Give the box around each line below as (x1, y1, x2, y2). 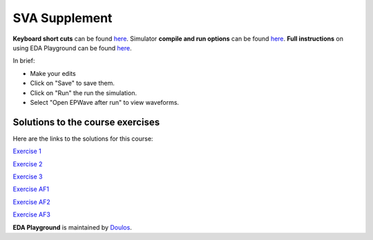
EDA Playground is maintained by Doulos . (12, 223, 133, 231)
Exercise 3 (12, 172, 43, 181)
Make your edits (30, 69, 76, 77)
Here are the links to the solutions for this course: (12, 134, 153, 143)
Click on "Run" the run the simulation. (30, 88, 137, 97)
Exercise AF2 (12, 197, 51, 206)
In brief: (12, 57, 35, 65)
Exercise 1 (12, 147, 41, 155)
